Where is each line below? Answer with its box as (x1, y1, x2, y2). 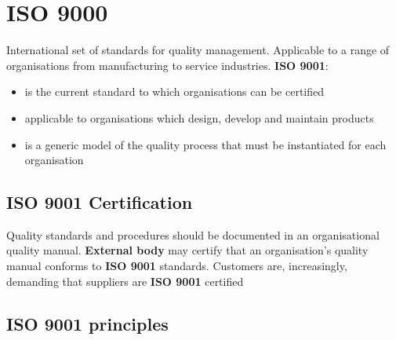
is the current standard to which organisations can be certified (24, 83, 325, 100)
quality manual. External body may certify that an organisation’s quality (6, 242, 369, 258)
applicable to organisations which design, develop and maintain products (24, 109, 374, 126)
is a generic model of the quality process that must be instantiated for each (24, 136, 387, 152)
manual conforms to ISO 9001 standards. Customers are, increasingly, (6, 258, 347, 274)
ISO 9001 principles (6, 311, 169, 335)
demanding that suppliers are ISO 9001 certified (6, 272, 244, 289)
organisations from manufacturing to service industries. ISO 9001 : (6, 57, 329, 73)
